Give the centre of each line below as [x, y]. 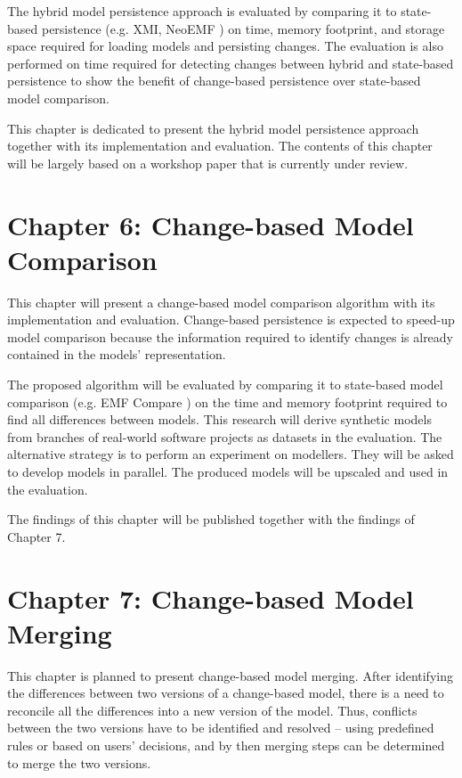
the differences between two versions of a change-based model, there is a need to [226, 693]
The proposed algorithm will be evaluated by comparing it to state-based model [225, 385]
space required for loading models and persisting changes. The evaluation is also [225, 46]
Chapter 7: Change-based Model [211, 598]
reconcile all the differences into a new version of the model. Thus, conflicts [212, 710]
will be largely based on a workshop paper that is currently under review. [208, 163]
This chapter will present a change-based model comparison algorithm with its [221, 302]
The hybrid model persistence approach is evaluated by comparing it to [202, 11]
